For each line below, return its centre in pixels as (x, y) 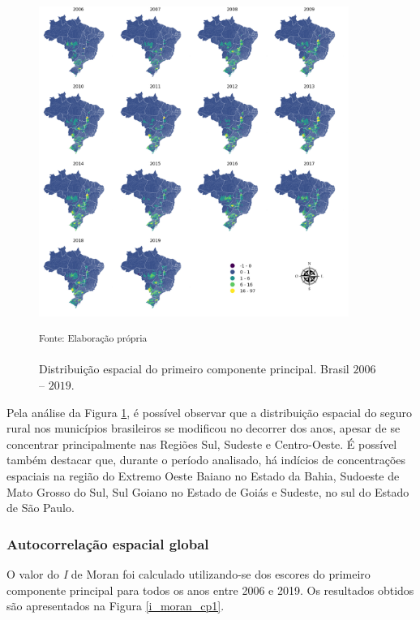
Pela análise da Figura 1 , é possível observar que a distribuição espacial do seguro (210, 412)
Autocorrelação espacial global (108, 543)
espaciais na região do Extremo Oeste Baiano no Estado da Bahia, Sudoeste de (203, 476)
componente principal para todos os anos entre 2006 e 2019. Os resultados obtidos (210, 590)
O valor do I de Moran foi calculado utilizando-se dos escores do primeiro (189, 574)
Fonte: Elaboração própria (93, 338)
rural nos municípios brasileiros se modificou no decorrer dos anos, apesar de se (204, 428)
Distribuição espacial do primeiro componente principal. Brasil (194, 369)
